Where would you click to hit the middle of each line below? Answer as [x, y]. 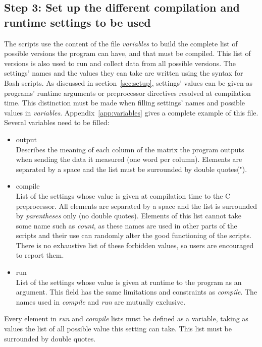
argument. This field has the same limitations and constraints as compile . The [137, 292]
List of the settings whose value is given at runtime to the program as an [129, 282]
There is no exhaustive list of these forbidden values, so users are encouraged [135, 245]
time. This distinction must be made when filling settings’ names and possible [124, 103]
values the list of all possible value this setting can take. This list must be [118, 329]
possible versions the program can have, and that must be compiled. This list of [127, 53]
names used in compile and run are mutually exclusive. [101, 301]
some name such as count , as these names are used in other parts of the [126, 225]
